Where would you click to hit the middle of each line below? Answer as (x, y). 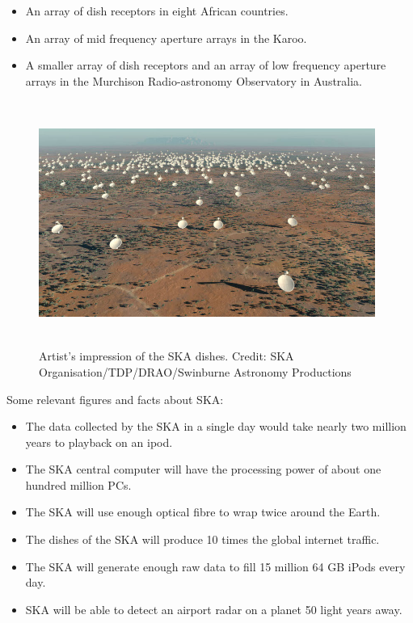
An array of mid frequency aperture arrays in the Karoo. (166, 38)
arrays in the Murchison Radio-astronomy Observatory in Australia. (194, 80)
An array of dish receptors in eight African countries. (157, 11)
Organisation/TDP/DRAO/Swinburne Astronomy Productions (195, 371)
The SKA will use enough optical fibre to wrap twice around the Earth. (203, 512)
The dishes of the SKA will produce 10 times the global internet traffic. (202, 539)
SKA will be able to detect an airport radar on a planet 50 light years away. (214, 609)
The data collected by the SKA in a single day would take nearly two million (216, 426)
